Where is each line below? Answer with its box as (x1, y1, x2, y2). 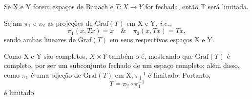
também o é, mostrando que (109, 50, 193, 61)
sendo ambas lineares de (4, 34, 76, 45)
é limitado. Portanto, (148, 69, 211, 80)
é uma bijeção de (30, 69, 81, 80)
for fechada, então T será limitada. (145, 1, 249, 11)
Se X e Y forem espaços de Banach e (4, 1, 113, 11)
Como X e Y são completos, (4, 50, 87, 61)
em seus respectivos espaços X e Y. (109, 34, 214, 45)
